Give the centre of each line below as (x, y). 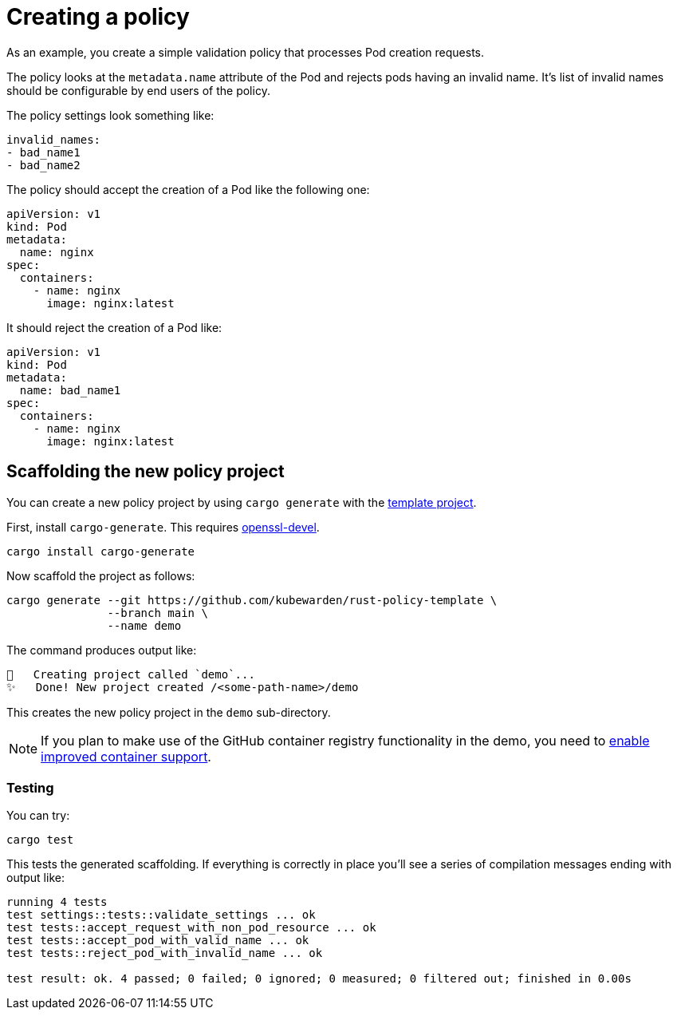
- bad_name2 (43, 165)
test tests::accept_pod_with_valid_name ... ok (158, 941)
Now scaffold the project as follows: (101, 575)
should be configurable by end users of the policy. (138, 90)
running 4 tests (57, 902)
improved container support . (126, 756)
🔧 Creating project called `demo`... (131, 674)
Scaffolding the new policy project (146, 472)
